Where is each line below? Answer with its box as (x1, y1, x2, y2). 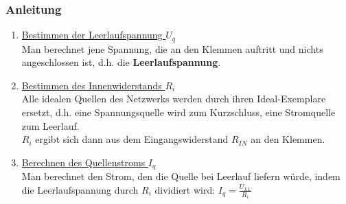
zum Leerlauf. (21, 118, 80, 133)
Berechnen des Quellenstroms (21, 155, 146, 169)
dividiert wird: (154, 182, 216, 196)
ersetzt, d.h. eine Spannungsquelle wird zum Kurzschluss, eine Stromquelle (21, 105, 336, 120)
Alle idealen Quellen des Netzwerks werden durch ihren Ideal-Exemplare (21, 91, 326, 106)
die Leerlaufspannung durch (21, 182, 139, 196)
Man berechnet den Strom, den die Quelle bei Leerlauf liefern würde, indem (21, 169, 341, 183)
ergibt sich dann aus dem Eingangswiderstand (35, 132, 229, 146)
